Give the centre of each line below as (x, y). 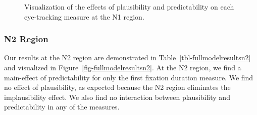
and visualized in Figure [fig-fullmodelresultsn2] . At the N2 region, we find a (123, 67)
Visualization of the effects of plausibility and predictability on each (129, 7)
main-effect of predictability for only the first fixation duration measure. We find (129, 77)
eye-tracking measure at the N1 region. (84, 16)
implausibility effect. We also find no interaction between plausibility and (117, 97)
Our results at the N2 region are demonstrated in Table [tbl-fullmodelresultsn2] (127, 57)
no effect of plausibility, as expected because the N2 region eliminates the (117, 87)
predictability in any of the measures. (62, 107)
